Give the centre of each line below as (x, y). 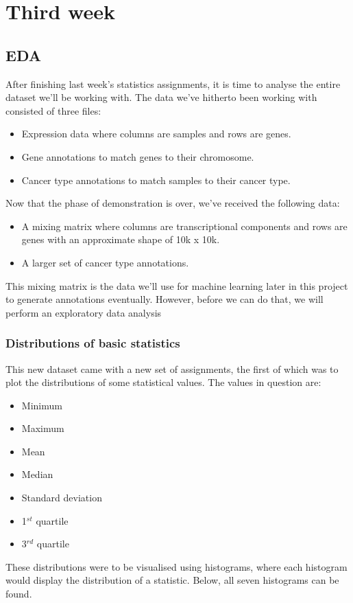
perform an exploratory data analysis (84, 312)
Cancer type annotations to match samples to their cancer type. (156, 180)
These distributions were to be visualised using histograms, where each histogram (176, 566)
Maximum (43, 428)
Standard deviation (62, 498)
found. (19, 594)
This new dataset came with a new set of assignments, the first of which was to (172, 368)
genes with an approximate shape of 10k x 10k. (121, 239)
